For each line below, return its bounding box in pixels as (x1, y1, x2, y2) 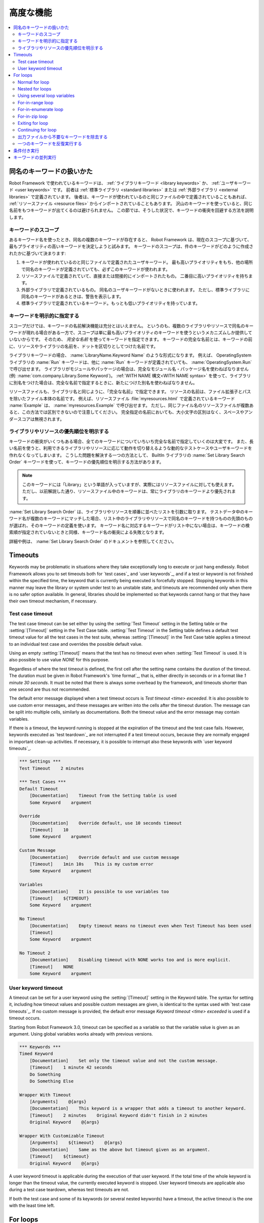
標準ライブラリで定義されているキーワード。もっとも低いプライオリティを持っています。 (21, 300, 200, 306)
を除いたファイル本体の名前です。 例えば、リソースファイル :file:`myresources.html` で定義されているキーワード (9, 395, 235, 401)
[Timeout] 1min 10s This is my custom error (29, 861, 154, 867)
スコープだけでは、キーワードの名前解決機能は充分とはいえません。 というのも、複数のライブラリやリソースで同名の (9, 323, 245, 329)
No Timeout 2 (19, 951, 51, 956)
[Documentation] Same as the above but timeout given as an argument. (29, 1147, 210, 1152)
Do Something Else (29, 1078, 74, 1084)
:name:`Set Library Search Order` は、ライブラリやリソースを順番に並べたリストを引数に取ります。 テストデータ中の (9, 509, 244, 515)
